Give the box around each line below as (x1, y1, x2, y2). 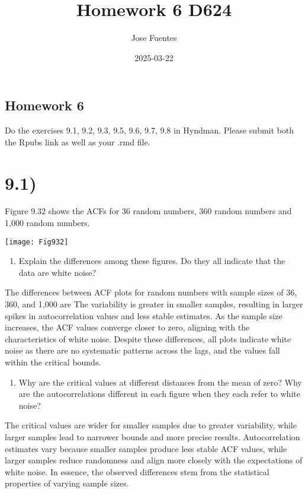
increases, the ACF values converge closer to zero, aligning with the (5, 321, 250, 333)
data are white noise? (18, 266, 97, 278)
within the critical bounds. (5, 356, 101, 368)
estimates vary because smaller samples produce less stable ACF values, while (5, 442, 287, 454)
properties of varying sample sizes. (5, 477, 129, 489)
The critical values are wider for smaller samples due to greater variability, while (5, 419, 297, 431)
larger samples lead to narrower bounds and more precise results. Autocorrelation (5, 431, 300, 443)
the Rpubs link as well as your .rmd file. (5, 135, 150, 148)
